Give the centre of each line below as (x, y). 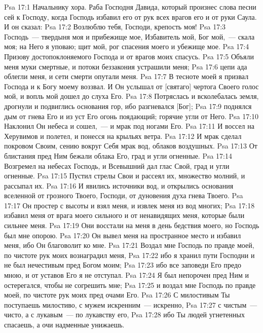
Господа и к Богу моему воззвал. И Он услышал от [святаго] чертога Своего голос (131, 86)
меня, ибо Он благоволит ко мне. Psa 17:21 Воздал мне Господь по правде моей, (129, 245)
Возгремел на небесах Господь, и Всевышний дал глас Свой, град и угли (117, 165)
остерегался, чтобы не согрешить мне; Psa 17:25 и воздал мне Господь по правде (130, 285)
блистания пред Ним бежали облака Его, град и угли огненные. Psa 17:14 (118, 155)
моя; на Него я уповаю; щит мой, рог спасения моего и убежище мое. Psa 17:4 (127, 46)
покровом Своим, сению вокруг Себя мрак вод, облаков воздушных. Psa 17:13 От (131, 146)
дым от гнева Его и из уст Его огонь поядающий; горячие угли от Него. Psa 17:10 (131, 116)
